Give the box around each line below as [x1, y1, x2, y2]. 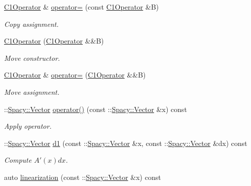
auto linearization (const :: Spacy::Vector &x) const [4, 171, 161, 182]
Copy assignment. [4, 18, 59, 29]
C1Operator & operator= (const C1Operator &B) [4, 2, 159, 12]
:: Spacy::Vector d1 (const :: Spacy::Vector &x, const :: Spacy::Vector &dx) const [4, 137, 247, 148]
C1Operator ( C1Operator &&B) [4, 35, 104, 46]
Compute [4, 155, 32, 165]
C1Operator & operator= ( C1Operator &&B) [4, 69, 146, 80]
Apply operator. [4, 121, 52, 131]
